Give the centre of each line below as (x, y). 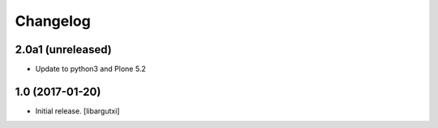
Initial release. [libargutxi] (77, 111)
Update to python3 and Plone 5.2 (90, 69)
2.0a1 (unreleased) (64, 50)
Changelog (53, 21)
